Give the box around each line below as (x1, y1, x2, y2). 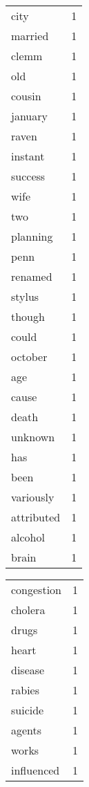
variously (11, 489, 55, 505)
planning (11, 228, 53, 244)
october (11, 349, 48, 364)
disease (11, 662, 45, 678)
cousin (11, 88, 41, 104)
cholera (11, 602, 46, 618)
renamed (11, 268, 52, 284)
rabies (11, 682, 40, 698)
